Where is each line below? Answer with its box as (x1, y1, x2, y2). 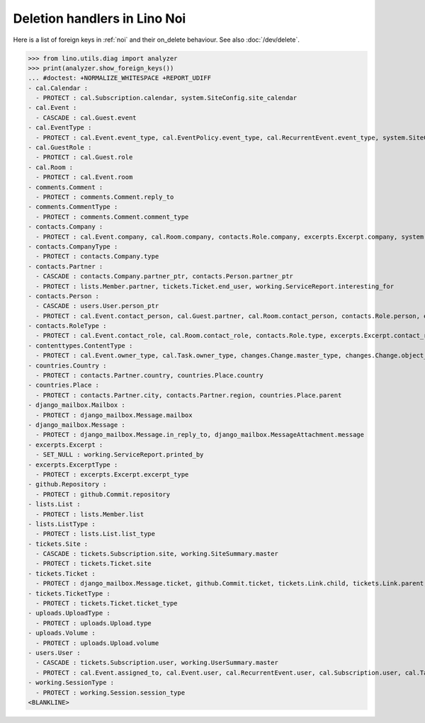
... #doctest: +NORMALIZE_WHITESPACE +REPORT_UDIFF (28, 74, 212, 82)
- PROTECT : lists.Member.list (35, 510, 144, 518)
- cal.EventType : (28, 124, 92, 132)
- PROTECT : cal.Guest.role (35, 153, 133, 161)
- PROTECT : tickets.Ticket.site (35, 559, 152, 568)
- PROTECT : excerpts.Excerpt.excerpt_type (35, 470, 189, 478)
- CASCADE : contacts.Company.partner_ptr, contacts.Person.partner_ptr (35, 273, 294, 280)
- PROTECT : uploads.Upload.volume (35, 639, 159, 647)
